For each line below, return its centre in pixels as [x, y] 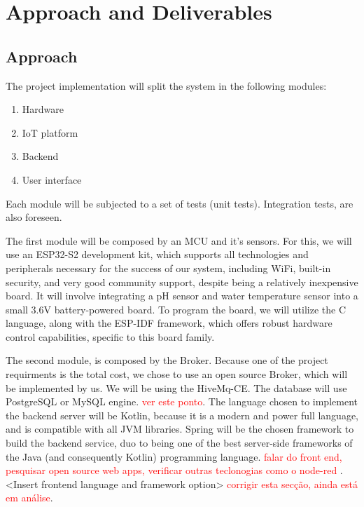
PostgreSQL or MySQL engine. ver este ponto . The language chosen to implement [182, 401]
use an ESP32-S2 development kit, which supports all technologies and [157, 254]
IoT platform [50, 132]
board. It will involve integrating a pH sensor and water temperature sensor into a [182, 296]
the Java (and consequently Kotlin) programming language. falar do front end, [174, 456]
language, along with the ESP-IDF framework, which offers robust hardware [169, 323]
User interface [52, 179]
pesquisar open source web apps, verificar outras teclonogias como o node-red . [174, 470]
